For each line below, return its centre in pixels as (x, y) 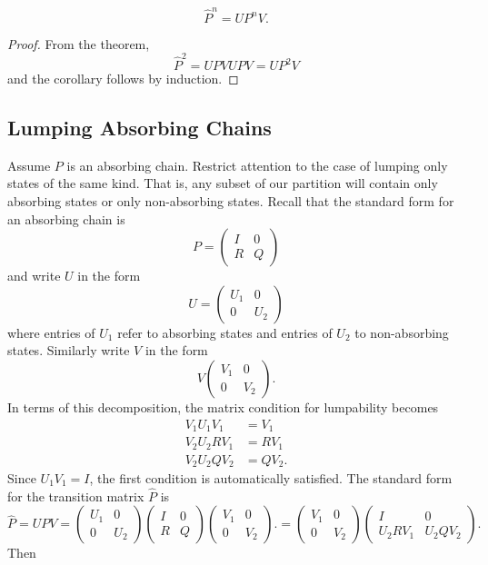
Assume (29, 165)
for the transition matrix (76, 496)
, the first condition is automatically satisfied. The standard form (271, 478)
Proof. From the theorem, (79, 43)
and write (34, 276)
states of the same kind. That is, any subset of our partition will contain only (223, 183)
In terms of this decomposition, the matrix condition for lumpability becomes (223, 406)
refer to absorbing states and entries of (225, 332)
